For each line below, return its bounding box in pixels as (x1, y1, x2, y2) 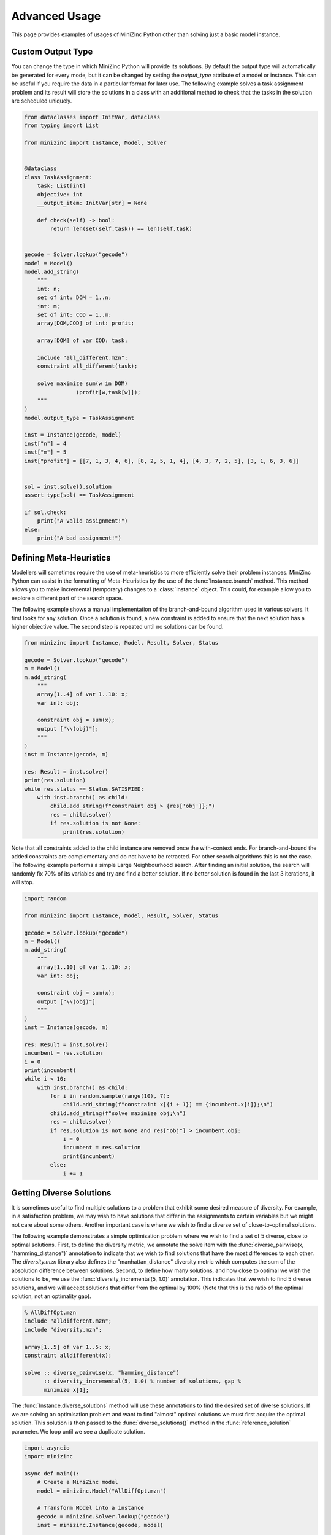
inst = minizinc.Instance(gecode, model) (37, 1521, 164, 1529)
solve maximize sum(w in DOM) (37, 380, 128, 387)
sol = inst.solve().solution (24, 483, 112, 490)
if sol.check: (24, 508, 67, 516)
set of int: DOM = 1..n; (37, 294, 112, 301)
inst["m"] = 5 (24, 449, 67, 456)
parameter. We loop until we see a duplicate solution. (11, 1428, 145, 1435)
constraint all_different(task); (37, 363, 138, 370)
